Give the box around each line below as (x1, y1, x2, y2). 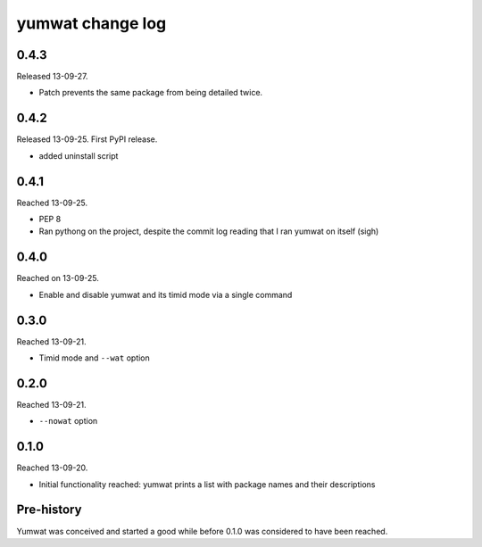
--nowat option (38, 416, 98, 427)
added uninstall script (38, 150, 119, 161)
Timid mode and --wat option (38, 352, 151, 363)
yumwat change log (16, 13, 167, 33)
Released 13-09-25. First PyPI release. (16, 134, 158, 145)
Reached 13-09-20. (16, 462, 88, 473)
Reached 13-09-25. (16, 197, 88, 208)
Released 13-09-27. (16, 71, 88, 82)
